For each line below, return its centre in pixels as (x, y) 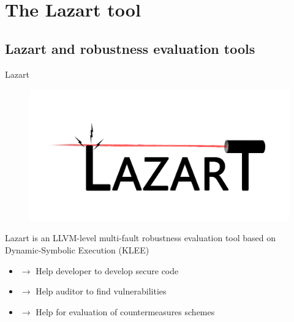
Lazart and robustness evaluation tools (130, 48)
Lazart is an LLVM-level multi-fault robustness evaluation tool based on (141, 238)
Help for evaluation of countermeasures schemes (125, 311)
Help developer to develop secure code (107, 270)
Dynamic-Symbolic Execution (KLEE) (77, 250)
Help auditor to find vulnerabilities (101, 291)
